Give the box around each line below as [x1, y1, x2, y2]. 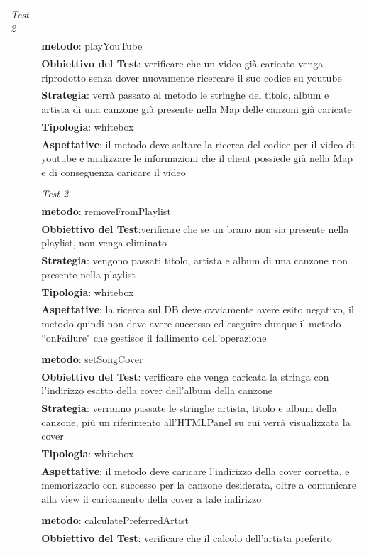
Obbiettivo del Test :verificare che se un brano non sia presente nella [41, 221, 349, 236]
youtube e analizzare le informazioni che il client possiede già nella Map [41, 151, 353, 165]
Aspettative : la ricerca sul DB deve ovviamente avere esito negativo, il [41, 302, 354, 317]
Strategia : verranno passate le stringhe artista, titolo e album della [41, 401, 337, 415]
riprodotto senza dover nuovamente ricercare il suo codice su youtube [41, 70, 342, 85]
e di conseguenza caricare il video [41, 164, 186, 179]
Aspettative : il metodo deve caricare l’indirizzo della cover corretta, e [41, 463, 350, 478]
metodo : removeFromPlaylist [41, 203, 171, 218]
